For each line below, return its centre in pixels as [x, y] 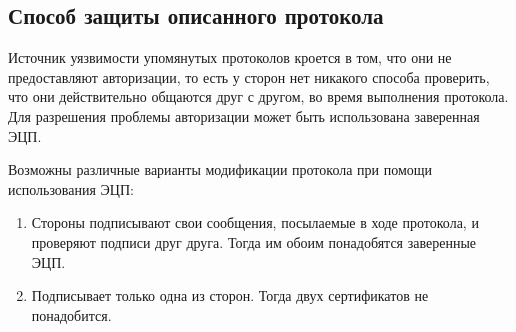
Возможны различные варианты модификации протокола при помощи [220, 169]
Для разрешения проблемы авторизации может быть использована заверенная [244, 115]
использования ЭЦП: [71, 188]
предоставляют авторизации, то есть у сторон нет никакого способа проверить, [249, 76]
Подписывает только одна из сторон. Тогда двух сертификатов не [230, 295]
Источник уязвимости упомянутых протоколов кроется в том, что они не [230, 57]
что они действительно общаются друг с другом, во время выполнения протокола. [258, 96]
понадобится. [71, 314]
